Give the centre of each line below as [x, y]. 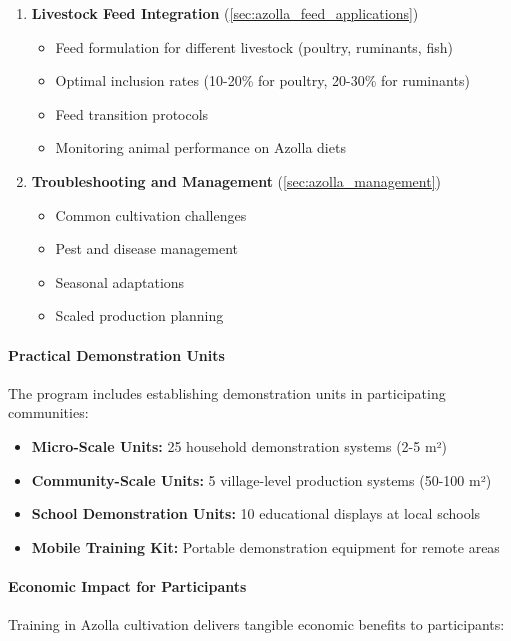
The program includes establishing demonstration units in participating [227, 392]
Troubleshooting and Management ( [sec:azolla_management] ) [236, 180]
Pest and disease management [146, 248]
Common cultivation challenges [151, 214]
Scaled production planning [139, 315]
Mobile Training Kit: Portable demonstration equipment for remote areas [265, 546]
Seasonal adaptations [120, 281]
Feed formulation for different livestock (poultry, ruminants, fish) [254, 46]
